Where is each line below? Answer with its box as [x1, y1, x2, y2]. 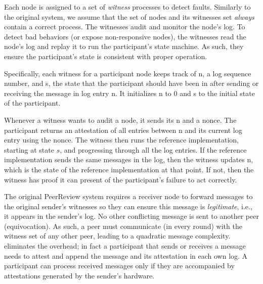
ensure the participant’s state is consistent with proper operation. [4, 51, 207, 61]
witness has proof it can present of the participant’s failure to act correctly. [4, 174, 237, 184]
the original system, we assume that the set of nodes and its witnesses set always [4, 11, 254, 22]
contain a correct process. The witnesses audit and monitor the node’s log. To [4, 21, 245, 32]
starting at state [4, 144, 54, 155]
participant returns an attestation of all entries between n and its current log [4, 124, 242, 135]
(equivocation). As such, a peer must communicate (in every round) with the [4, 220, 242, 231]
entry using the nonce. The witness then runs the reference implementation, [4, 134, 239, 145]
